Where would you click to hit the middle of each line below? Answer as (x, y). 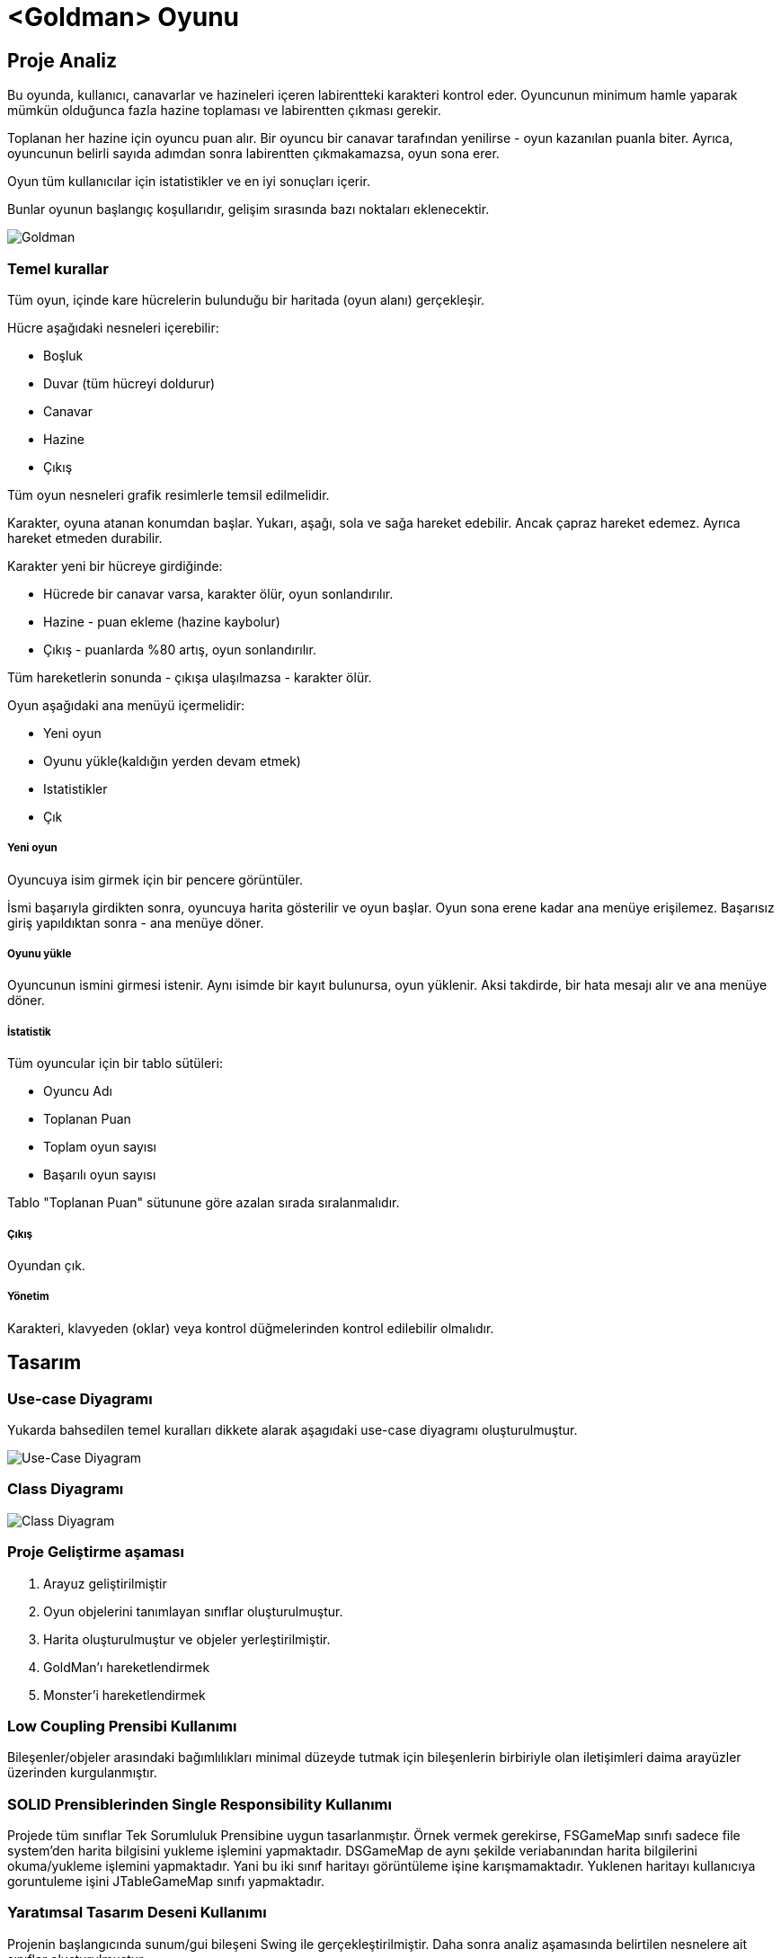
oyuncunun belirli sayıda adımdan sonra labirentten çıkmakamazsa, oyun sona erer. (253, 154)
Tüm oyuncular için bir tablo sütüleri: (115, 1064)
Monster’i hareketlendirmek (124, 1695)
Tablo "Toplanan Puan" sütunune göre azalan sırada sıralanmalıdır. (204, 1203)
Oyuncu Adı (78, 1091)
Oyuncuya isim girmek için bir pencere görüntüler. (155, 879)
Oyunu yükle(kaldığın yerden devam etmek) (172, 761)
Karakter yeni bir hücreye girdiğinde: (115, 565)
